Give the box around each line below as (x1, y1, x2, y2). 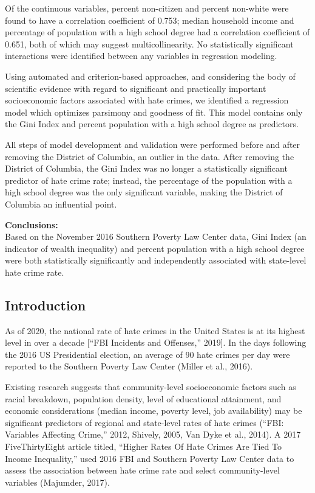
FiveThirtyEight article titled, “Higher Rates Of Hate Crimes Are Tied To (5, 440, 282, 453)
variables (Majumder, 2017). (5, 475, 110, 488)
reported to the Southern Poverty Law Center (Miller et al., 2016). (5, 360, 253, 372)
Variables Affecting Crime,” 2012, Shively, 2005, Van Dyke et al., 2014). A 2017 (5, 428, 301, 441)
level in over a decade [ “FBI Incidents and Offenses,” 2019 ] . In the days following (5, 336, 307, 349)
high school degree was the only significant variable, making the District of (5, 186, 283, 198)
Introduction (5, 295, 86, 314)
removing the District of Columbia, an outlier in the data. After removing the (5, 150, 294, 163)
